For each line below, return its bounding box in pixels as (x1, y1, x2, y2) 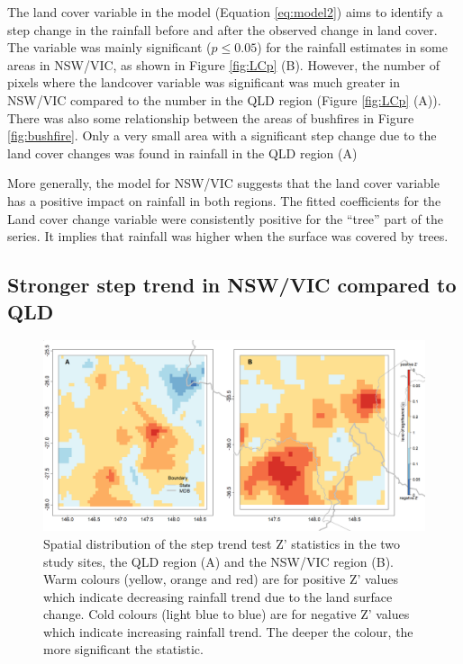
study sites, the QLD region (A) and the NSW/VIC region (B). (43, 552, 395, 570)
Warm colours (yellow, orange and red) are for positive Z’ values (43, 570, 399, 588)
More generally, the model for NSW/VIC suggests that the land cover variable (7, 174, 440, 193)
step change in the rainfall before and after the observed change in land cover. (7, 20, 438, 39)
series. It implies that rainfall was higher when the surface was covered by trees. (7, 227, 449, 246)
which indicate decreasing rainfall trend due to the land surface (43, 587, 393, 606)
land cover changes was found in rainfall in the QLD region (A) (7, 143, 358, 162)
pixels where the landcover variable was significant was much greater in (7, 73, 401, 92)
